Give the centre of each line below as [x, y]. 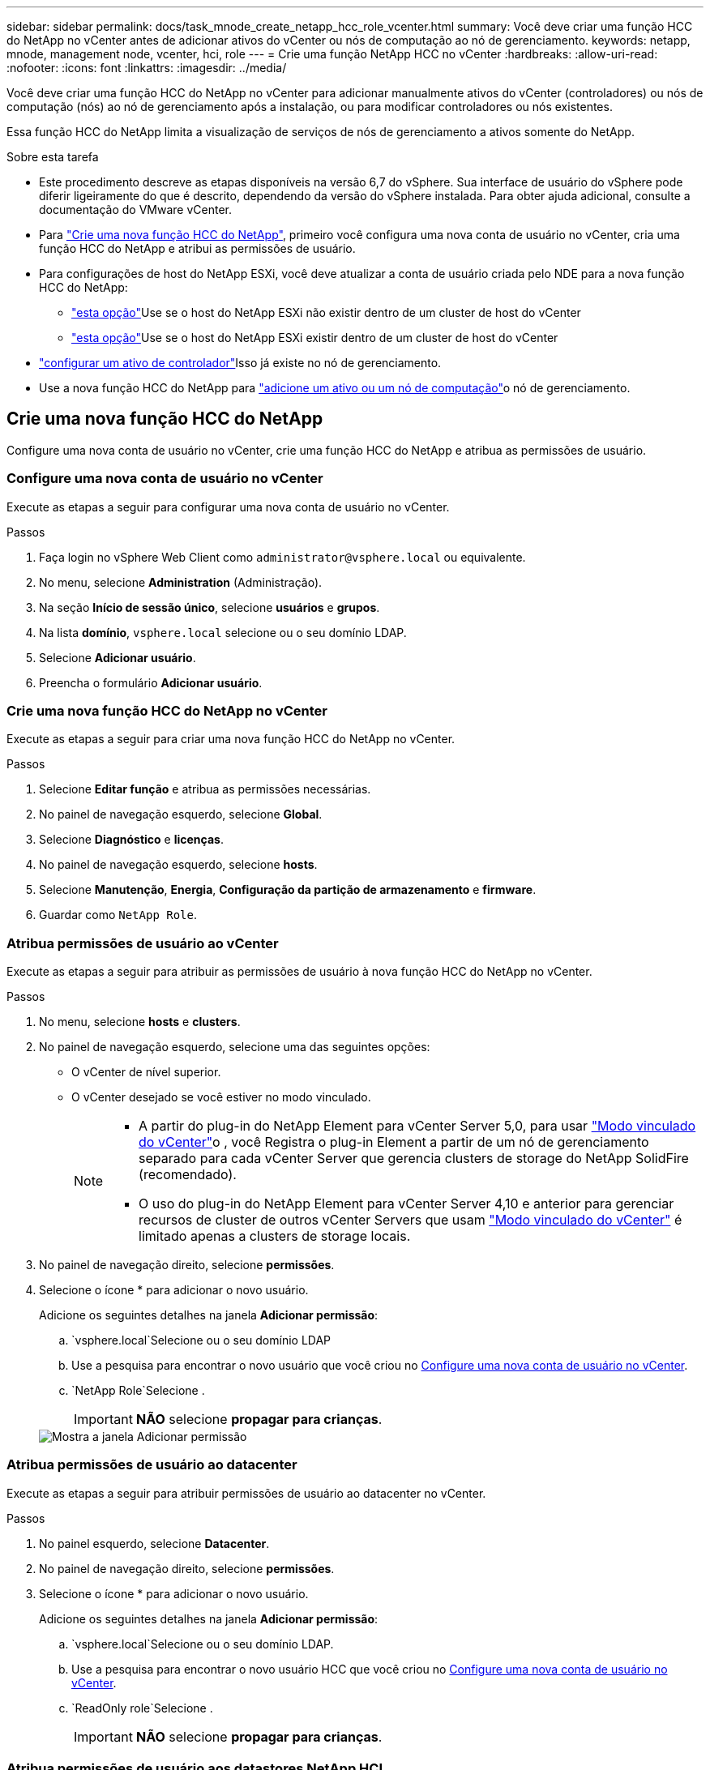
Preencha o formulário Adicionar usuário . [151, 682]
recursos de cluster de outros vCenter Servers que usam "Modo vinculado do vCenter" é [411, 1220]
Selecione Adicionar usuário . [118, 657]
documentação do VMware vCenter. [136, 209]
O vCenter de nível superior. [146, 1072]
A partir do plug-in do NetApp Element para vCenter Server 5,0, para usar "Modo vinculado [417, 1126]
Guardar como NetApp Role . [118, 915]
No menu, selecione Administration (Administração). [181, 582]
